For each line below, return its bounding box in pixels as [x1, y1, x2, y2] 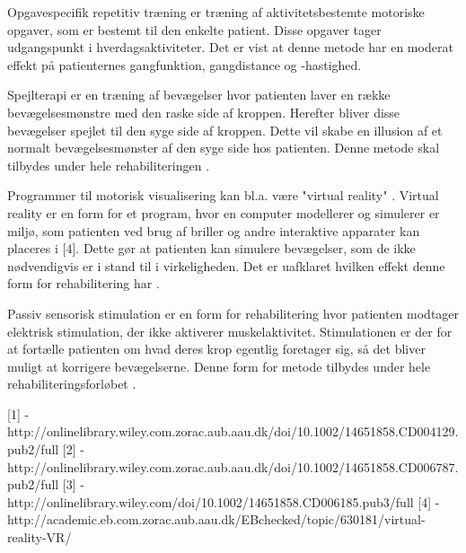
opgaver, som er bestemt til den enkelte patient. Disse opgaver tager [7, 20, 382, 39]
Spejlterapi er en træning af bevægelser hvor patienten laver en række [7, 85, 391, 104]
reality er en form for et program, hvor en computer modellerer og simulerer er [7, 203, 440, 222]
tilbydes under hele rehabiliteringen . [7, 155, 210, 174]
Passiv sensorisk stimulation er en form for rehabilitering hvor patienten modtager [7, 303, 460, 322]
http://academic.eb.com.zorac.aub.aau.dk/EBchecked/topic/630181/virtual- [7, 510, 426, 529]
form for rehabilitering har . [7, 274, 160, 293]
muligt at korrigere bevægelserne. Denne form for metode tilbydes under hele [7, 356, 431, 375]
